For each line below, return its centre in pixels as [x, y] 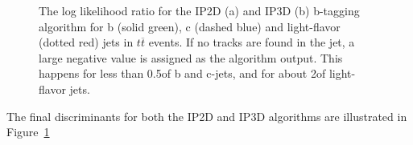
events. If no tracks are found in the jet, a [252, 42]
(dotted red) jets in [86, 42]
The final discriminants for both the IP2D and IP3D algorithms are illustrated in [207, 116]
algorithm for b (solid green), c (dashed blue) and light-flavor [190, 26]
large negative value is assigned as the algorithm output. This [191, 57]
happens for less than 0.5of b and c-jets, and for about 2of [182, 73]
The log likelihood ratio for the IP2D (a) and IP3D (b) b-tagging [199, 10]
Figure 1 [28, 132]
